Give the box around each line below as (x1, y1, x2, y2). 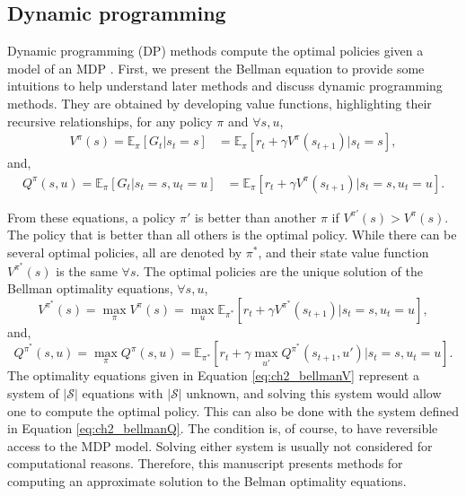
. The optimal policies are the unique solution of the (136, 261, 423, 280)
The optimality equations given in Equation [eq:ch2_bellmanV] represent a (7, 366, 419, 385)
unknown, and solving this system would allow (186, 384, 442, 403)
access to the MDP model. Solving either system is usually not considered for (7, 436, 433, 455)
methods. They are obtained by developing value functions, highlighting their (7, 93, 432, 112)
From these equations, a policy (7, 207, 176, 226)
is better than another (195, 207, 317, 226)
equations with (82, 384, 163, 403)
